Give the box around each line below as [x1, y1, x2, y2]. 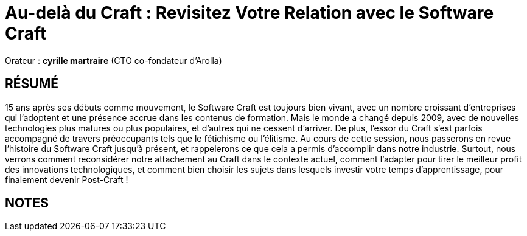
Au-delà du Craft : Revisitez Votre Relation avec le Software [5, 2, 494, 23]
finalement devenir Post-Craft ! [5, 174, 128, 185]
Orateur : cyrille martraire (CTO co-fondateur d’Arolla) [5, 55, 222, 66]
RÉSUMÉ [5, 76, 58, 92]
